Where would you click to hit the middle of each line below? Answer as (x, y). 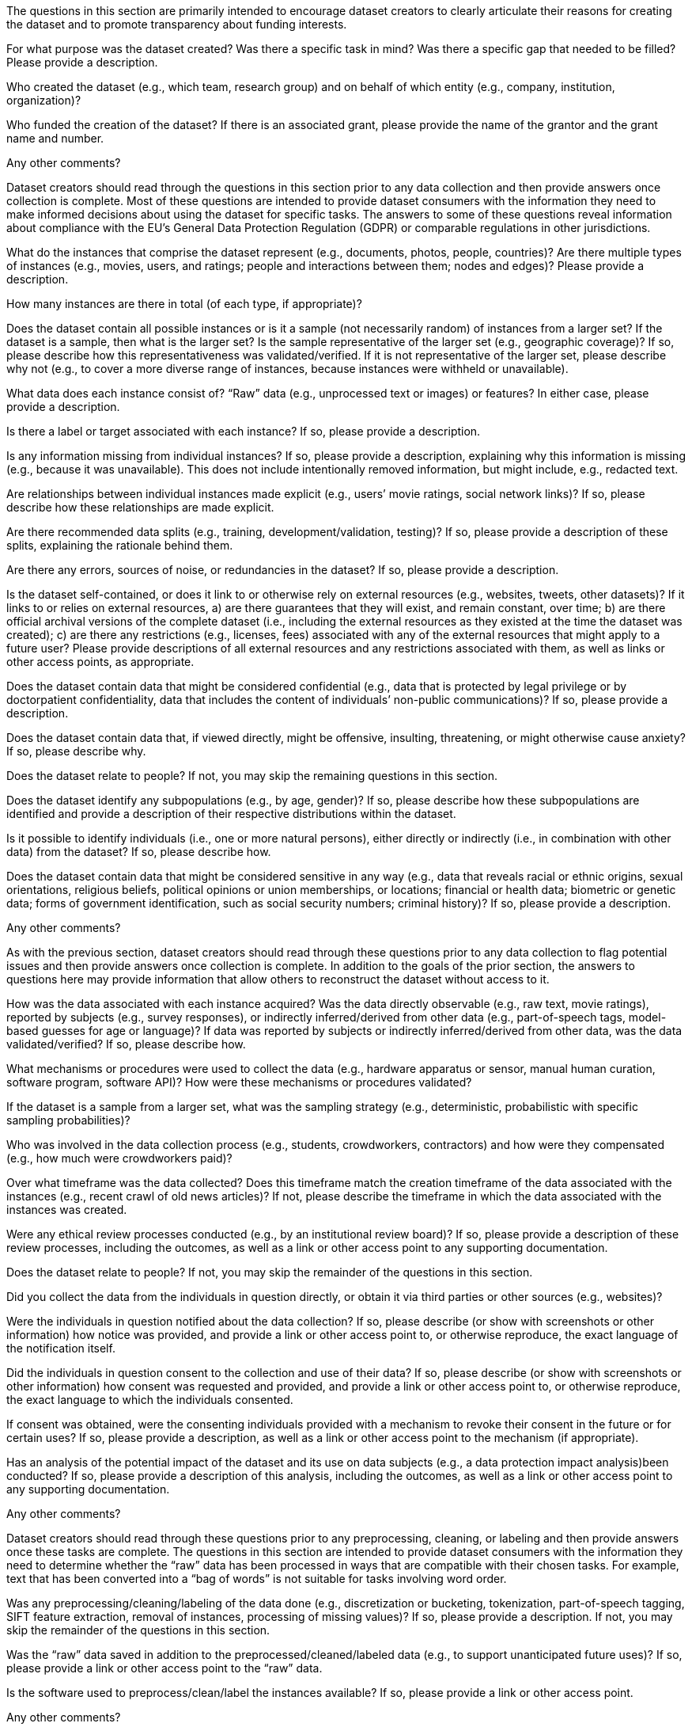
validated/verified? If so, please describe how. (126, 1044)
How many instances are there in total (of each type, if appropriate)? (184, 304)
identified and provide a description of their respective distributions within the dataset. (231, 814)
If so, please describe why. (76, 751)
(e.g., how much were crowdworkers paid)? (119, 1158)
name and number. (55, 138)
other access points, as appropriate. (100, 662)
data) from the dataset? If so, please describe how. (139, 852)
